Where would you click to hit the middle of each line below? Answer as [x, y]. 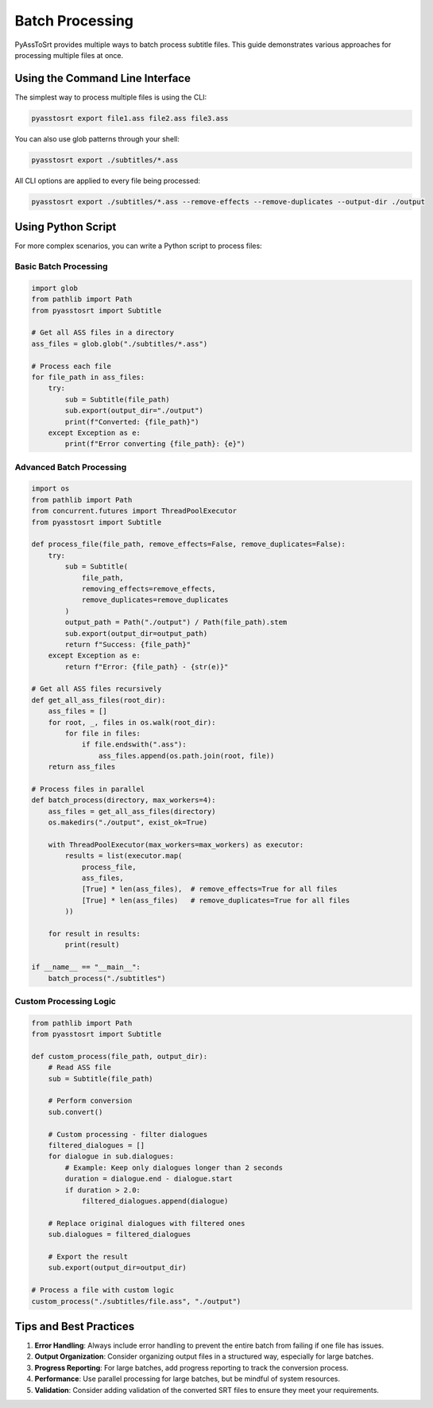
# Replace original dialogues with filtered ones [147, 1223]
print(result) [92, 945]
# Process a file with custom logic [103, 1290]
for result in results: [94, 934]
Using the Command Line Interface [102, 78]
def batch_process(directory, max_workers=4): [124, 800]
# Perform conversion [90, 1101]
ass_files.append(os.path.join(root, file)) [186, 756]
